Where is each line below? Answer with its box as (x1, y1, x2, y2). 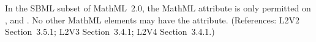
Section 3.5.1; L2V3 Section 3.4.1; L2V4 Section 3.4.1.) (5, 25, 215, 38)
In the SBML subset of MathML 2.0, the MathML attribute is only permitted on (5, 2, 311, 14)
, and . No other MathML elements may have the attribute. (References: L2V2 (5, 13, 300, 26)
